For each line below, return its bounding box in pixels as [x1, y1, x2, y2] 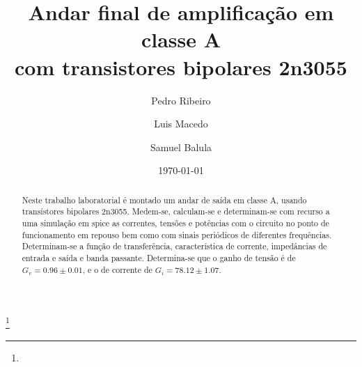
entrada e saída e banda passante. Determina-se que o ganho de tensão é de [22, 251, 296, 263]
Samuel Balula [150, 139, 212, 154]
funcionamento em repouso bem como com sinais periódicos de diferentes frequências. [22, 228, 332, 240]
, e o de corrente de [82, 263, 152, 275]
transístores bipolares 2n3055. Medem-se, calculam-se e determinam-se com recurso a [22, 205, 330, 217]
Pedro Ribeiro [151, 93, 211, 107]
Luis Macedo [154, 116, 208, 131]
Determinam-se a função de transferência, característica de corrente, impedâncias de [22, 240, 327, 252]
